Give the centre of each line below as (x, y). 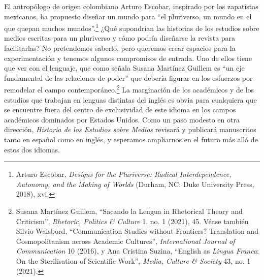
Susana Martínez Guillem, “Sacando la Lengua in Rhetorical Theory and (129, 211)
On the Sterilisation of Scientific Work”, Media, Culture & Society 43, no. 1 (133, 260)
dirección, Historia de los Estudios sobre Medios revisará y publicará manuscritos (130, 129)
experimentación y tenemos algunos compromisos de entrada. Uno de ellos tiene (128, 58)
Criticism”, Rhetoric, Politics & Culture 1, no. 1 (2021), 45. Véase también (132, 221)
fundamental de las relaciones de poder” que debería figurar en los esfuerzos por (128, 77)
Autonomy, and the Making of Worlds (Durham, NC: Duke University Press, (135, 184)
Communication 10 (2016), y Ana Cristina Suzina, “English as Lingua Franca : (137, 251)
